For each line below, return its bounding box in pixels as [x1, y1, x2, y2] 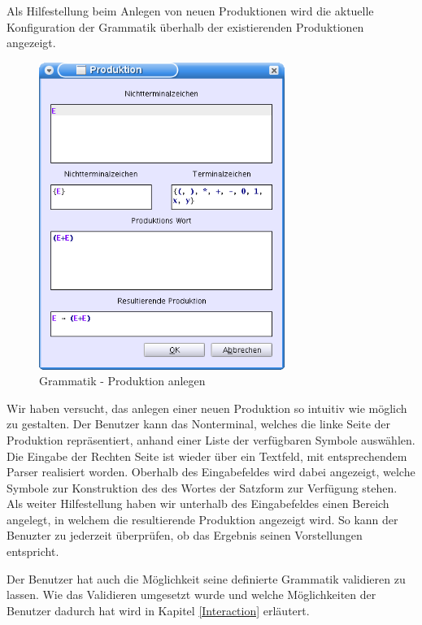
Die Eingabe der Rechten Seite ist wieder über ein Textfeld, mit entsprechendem [7, 447, 407, 464]
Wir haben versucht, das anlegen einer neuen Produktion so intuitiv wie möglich [7, 399, 407, 416]
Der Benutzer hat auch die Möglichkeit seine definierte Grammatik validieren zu [7, 570, 406, 587]
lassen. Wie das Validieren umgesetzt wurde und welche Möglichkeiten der [7, 586, 376, 603]
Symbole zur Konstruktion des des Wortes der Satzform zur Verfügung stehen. [7, 479, 398, 496]
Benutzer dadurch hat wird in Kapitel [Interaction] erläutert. [7, 601, 310, 618]
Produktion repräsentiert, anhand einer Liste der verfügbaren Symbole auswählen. [7, 431, 415, 448]
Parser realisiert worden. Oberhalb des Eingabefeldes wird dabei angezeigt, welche [7, 463, 415, 480]
